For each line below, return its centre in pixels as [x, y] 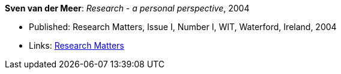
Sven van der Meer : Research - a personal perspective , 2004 [127, 8]
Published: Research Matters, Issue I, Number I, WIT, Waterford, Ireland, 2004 [183, 27]
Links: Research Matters [77, 45]
